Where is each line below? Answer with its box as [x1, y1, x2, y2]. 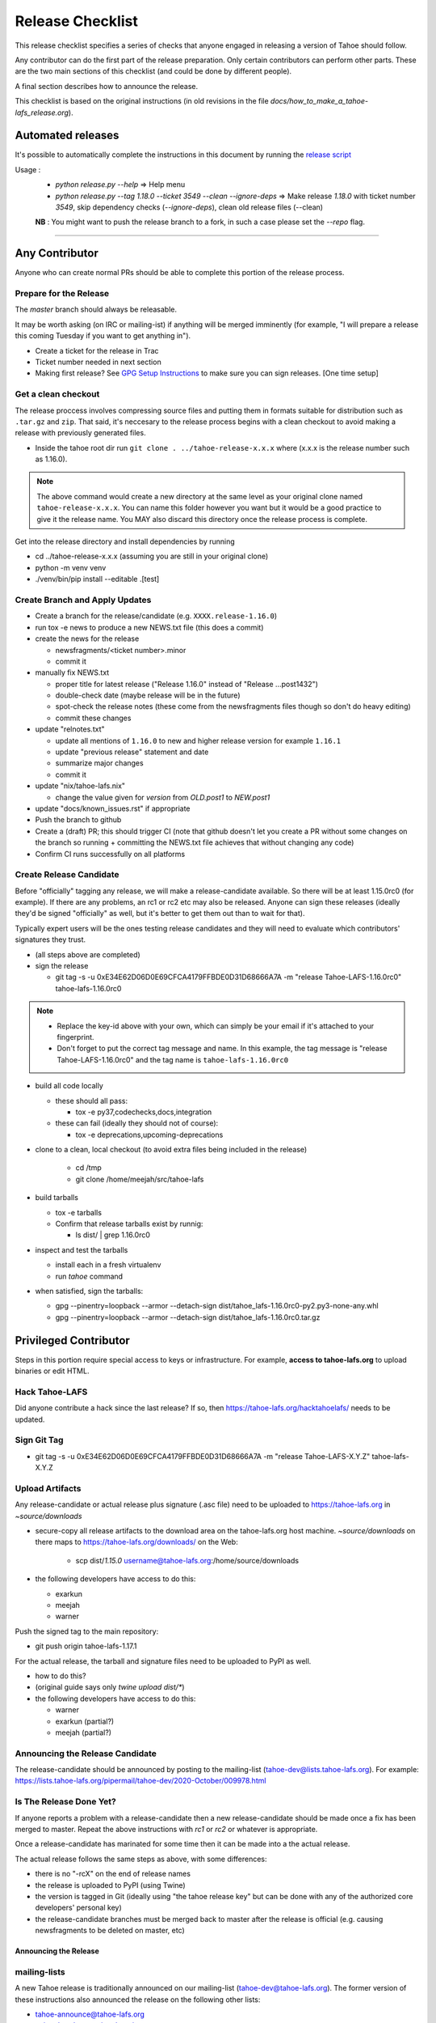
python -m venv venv [35, 562, 107, 572]
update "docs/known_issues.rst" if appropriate [35, 804, 191, 813]
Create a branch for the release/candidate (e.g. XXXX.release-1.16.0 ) [35, 611, 278, 621]
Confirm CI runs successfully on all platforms [35, 849, 186, 859]
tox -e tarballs [55, 1207, 103, 1217]
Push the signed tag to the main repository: [15, 1626, 159, 1636]
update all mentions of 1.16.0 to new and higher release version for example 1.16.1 [55, 736, 342, 745]
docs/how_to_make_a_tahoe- [270, 96, 369, 106]
